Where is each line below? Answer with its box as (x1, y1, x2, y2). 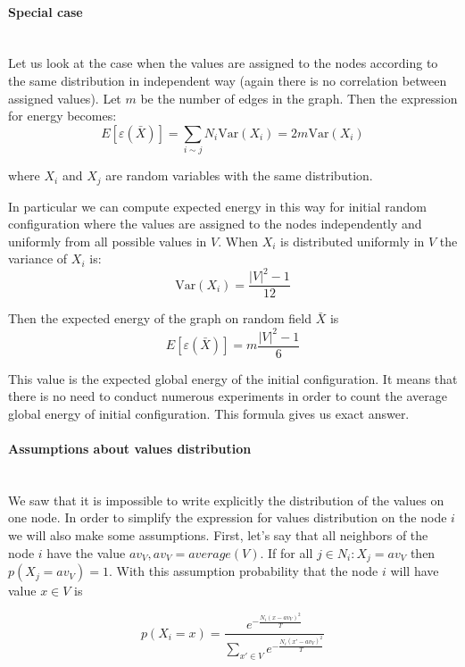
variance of (8, 249, 68, 268)
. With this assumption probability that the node (108, 562, 378, 580)
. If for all (260, 543, 313, 562)
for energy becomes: (8, 106, 117, 125)
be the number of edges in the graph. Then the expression (140, 88, 458, 107)
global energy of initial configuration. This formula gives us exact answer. (8, 404, 410, 422)
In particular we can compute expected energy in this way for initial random (8, 196, 427, 215)
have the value (46, 543, 126, 562)
